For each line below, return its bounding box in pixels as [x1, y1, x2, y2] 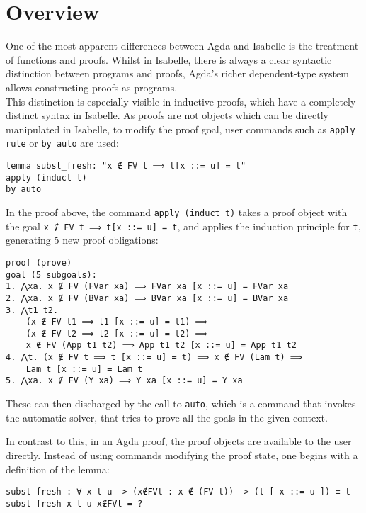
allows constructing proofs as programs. [6, 79, 178, 94]
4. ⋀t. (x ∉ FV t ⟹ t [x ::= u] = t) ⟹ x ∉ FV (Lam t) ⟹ [6, 352, 302, 363]
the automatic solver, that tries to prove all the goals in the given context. [6, 410, 328, 424]
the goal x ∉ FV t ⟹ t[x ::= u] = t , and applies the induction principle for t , [6, 218, 361, 233]
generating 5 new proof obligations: [6, 232, 159, 247]
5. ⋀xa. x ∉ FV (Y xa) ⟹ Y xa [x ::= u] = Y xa [6, 376, 243, 386]
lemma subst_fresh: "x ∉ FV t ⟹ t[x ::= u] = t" [6, 161, 246, 171]
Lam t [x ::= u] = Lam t [25, 363, 143, 374]
